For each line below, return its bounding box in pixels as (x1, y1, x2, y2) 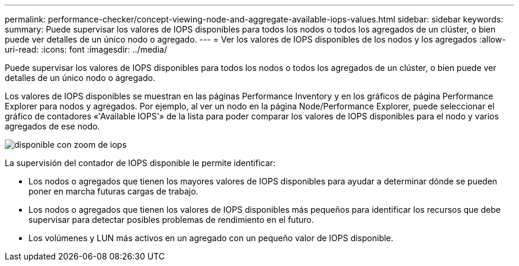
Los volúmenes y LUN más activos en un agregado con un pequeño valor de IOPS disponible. (28, 233, 393, 243)
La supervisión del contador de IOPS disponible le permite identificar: (5, 158, 275, 168)
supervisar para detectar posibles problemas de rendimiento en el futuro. (28, 215, 314, 225)
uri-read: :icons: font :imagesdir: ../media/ (5, 44, 167, 54)
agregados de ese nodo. (5, 121, 100, 131)
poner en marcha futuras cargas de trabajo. (28, 186, 198, 196)
